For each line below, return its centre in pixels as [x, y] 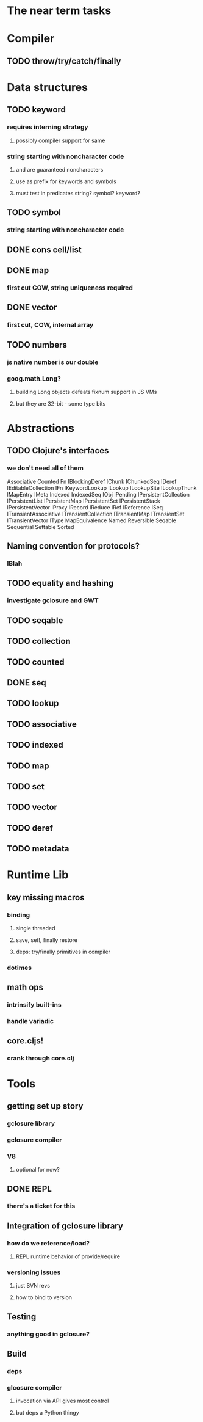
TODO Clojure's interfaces [58, 450]
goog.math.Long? [34, 378]
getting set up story [45, 1106]
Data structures [47, 87]
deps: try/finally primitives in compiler [63, 952]
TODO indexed [35, 745]
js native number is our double [53, 362]
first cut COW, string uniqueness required [70, 288]
